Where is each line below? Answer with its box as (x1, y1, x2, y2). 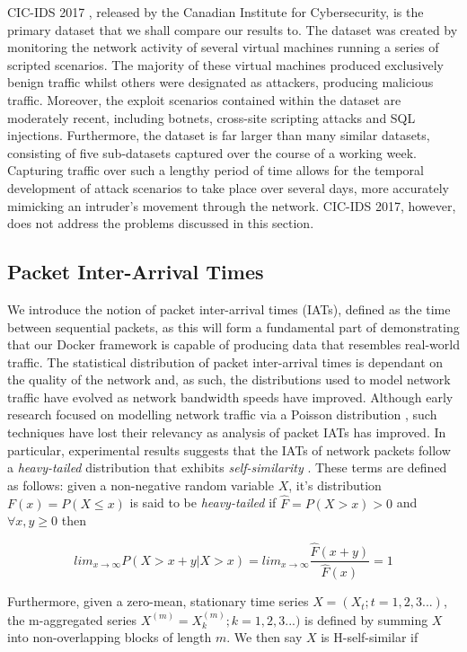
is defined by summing (304, 610, 428, 629)
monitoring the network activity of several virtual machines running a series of (7, 38, 439, 57)
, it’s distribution (288, 475, 382, 494)
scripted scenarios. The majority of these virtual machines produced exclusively (7, 55, 444, 74)
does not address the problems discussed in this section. (7, 214, 314, 233)
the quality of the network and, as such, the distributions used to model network (7, 370, 451, 389)
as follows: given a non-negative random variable (7, 475, 274, 494)
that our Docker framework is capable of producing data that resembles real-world (7, 335, 460, 354)
